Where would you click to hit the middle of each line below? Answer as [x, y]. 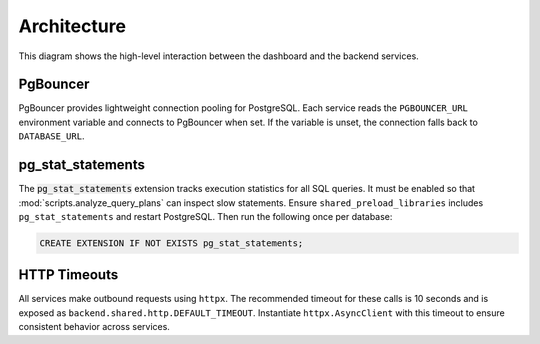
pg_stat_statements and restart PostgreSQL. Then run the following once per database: [205, 216]
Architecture [72, 26]
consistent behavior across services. [94, 327]
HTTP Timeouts [68, 275]
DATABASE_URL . [51, 136]
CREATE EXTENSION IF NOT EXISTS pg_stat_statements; [171, 243]
